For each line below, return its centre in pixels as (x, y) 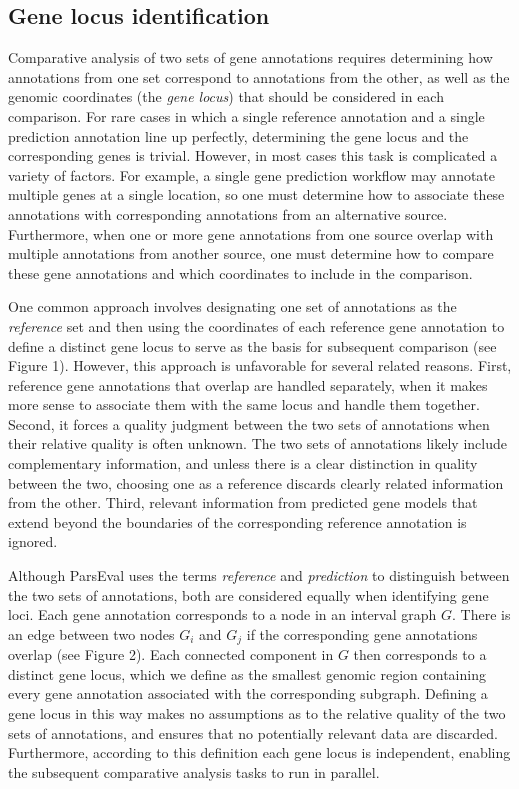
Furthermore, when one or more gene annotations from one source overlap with (251, 233)
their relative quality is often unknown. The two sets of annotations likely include (257, 443)
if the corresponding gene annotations (362, 633)
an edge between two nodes (91, 633)
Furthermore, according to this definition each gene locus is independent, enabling (259, 752)
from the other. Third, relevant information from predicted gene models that (243, 502)
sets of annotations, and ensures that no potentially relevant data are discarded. (253, 732)
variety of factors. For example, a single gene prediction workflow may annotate (252, 174)
